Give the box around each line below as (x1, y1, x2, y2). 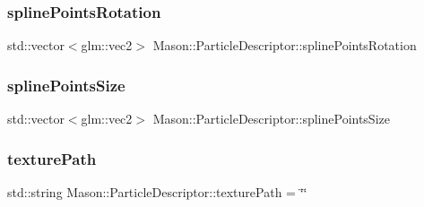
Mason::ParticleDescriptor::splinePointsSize (152, 109, 390, 128)
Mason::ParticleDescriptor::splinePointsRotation (152, 36, 417, 55)
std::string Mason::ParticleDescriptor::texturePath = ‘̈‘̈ (7, 182, 307, 201)
